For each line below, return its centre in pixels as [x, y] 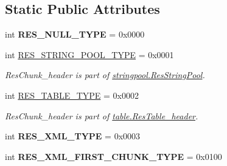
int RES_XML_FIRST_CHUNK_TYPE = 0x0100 [113, 156]
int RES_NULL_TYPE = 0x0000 [75, 34]
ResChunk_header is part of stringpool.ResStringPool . [105, 75]
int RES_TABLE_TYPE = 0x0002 [72, 95]
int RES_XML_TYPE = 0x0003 [73, 136]
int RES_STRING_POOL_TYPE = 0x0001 [89, 54]
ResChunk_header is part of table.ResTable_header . [102, 115]
